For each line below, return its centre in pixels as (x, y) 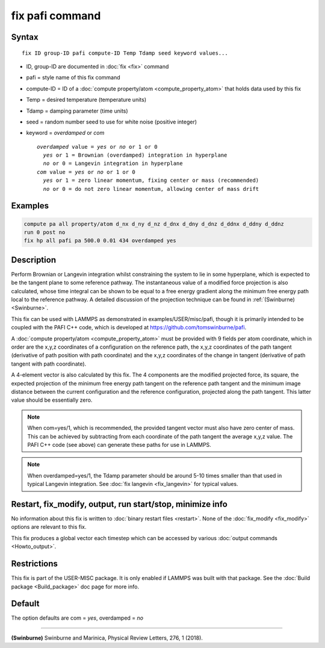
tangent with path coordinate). (49, 364)
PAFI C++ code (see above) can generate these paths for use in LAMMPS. (119, 444)
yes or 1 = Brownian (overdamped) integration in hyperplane (135, 155)
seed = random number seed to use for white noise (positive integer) (112, 122)
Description (34, 260)
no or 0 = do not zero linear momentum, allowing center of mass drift (151, 189)
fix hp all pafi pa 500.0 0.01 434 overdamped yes (100, 241)
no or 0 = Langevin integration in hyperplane (113, 164)
